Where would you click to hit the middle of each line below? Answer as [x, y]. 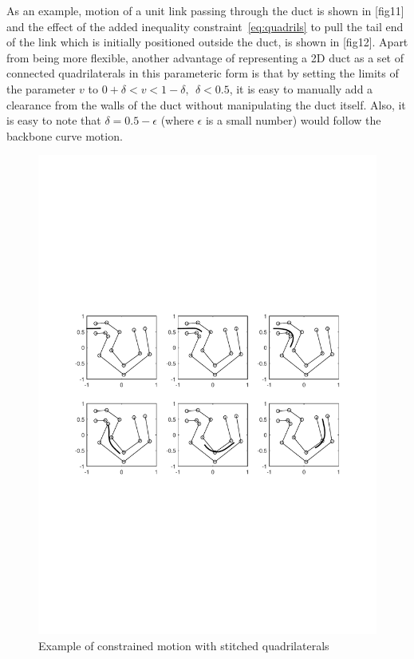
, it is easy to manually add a [301, 88]
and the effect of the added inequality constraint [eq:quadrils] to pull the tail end [205, 26]
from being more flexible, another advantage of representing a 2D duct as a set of [205, 57]
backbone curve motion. [65, 135]
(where [177, 120]
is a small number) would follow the [293, 120]
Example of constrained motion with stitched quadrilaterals [184, 645]
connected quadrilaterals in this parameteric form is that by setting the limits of [203, 73]
